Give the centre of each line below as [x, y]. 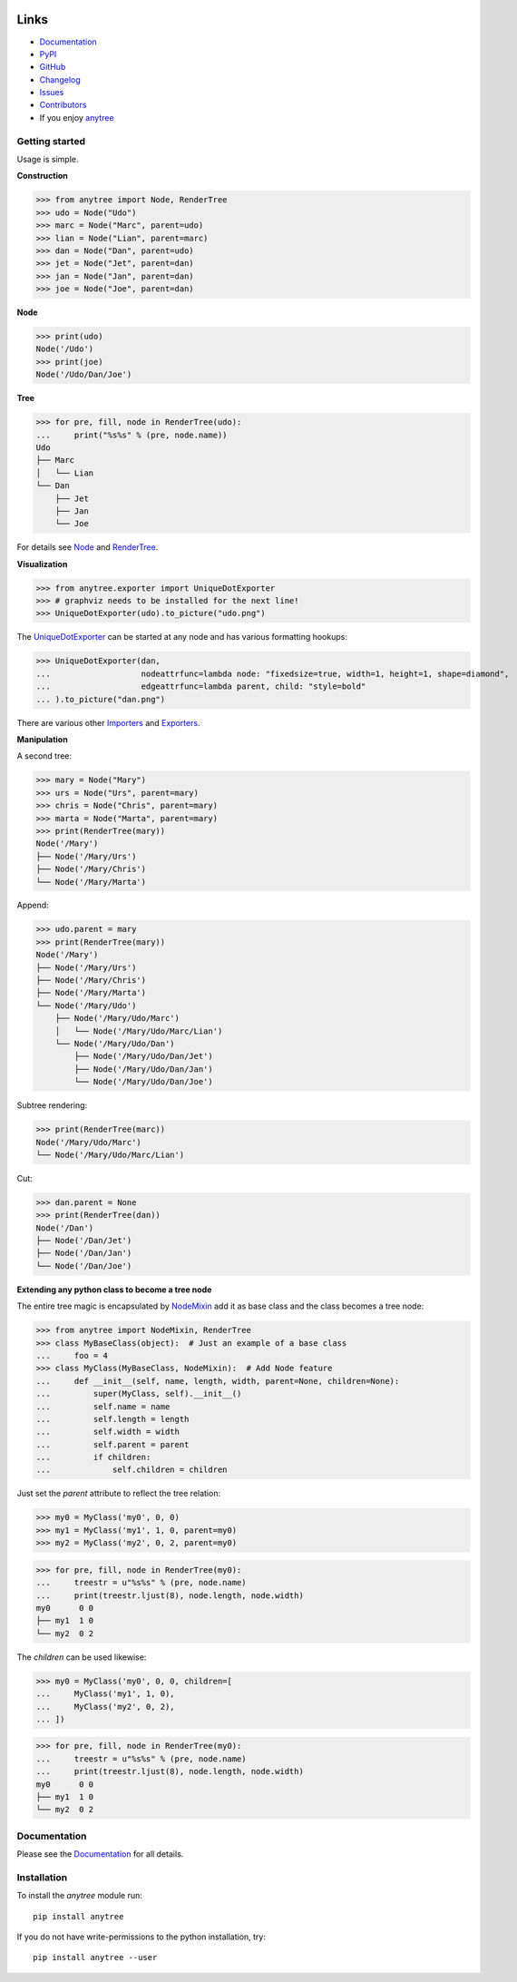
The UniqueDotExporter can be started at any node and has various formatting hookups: [182, 637]
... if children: [93, 1457]
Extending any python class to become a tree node [114, 1290]
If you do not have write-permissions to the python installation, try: [141, 1937]
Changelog [60, 79]
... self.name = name [103, 1406]
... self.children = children [132, 1470]
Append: [33, 905]
